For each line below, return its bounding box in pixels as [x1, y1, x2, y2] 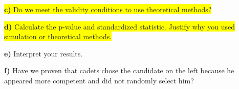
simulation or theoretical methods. [4, 31, 112, 42]
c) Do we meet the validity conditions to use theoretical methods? [4, 4, 212, 14]
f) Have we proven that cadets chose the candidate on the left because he [4, 65, 234, 76]
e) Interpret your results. [4, 48, 83, 58]
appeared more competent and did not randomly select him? [4, 75, 194, 85]
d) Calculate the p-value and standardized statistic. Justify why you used [4, 21, 235, 32]
